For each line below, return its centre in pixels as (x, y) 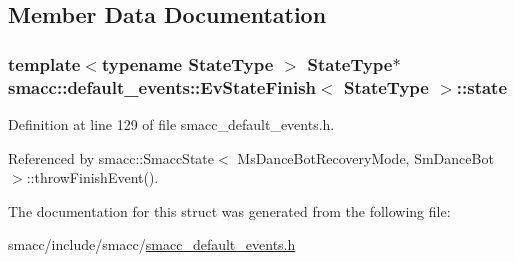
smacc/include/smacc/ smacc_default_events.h (152, 244)
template (44, 63)
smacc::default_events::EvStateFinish (162, 86)
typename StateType (187, 63)
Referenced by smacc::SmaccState (111, 157)
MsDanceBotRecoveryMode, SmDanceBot (365, 157)
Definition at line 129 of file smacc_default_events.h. (171, 123)
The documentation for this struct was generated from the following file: (229, 210)
